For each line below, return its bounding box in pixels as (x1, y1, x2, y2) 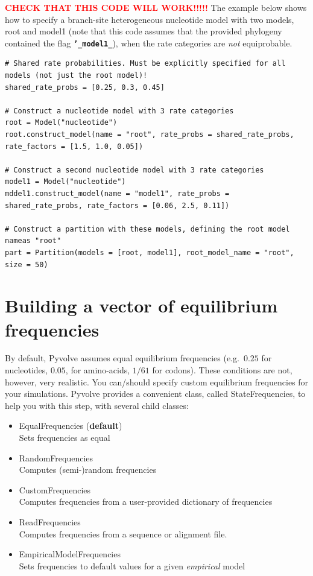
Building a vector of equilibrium (5, 293, 278, 318)
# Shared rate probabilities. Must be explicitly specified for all (5, 59, 286, 68)
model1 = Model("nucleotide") (5, 177, 126, 186)
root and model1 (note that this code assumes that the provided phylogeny (5, 25, 282, 37)
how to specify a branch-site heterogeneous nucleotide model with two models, (5, 13, 294, 25)
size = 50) (5, 260, 48, 269)
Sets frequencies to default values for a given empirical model (19, 559, 245, 572)
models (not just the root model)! (5, 71, 148, 80)
